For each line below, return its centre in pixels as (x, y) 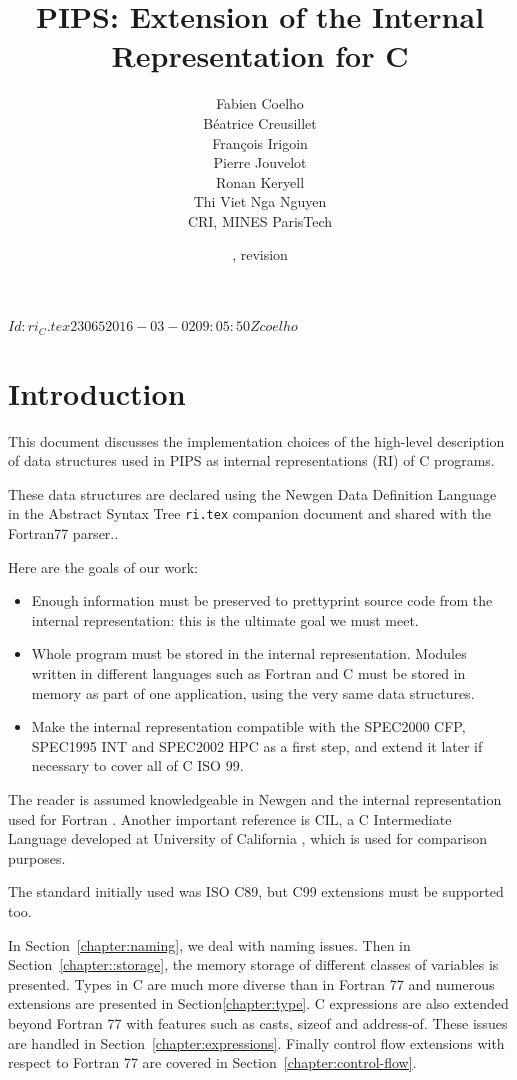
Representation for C (260, 55)
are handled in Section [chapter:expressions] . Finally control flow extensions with (256, 1042)
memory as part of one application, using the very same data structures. (253, 692)
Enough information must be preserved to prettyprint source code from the (262, 600)
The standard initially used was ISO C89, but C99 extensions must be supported (256, 891)
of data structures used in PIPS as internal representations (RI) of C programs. (251, 460)
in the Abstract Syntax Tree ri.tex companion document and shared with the (250, 513)
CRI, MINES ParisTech (260, 220)
